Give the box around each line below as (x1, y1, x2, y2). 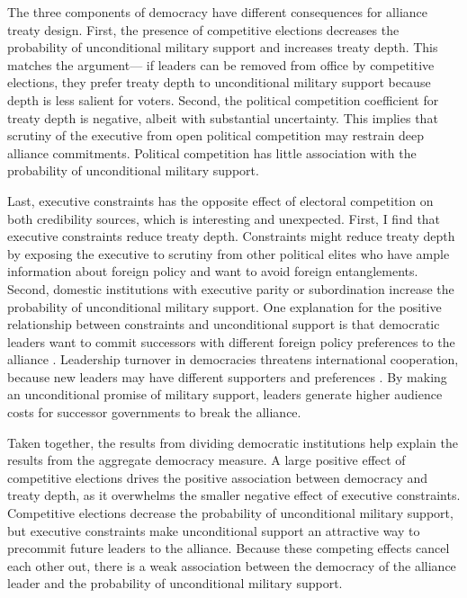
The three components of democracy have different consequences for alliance (7, 3, 427, 21)
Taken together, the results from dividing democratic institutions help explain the (7, 433, 459, 451)
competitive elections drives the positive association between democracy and (7, 468, 428, 486)
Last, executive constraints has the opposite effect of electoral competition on (7, 191, 434, 210)
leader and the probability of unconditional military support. (7, 574, 343, 593)
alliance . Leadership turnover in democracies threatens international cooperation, (7, 350, 459, 369)
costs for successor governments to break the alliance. (7, 403, 301, 422)
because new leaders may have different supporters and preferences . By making (7, 367, 447, 386)
